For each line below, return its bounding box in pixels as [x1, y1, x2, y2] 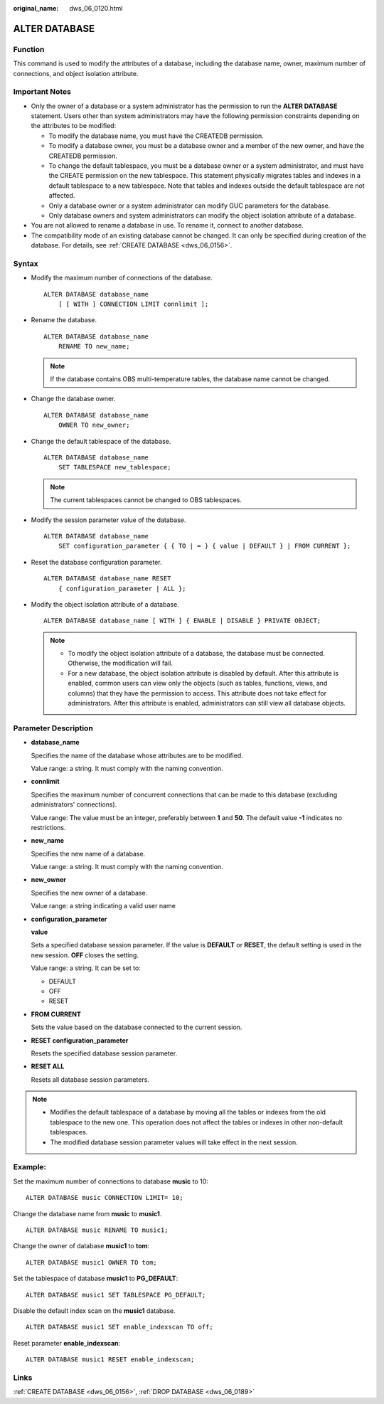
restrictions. [31, 823, 67, 831]
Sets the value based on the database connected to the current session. [31, 1023, 242, 1031]
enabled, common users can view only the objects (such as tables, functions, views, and [68, 679, 328, 688]
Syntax [13, 258, 38, 268]
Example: [13, 1162, 46, 1172]
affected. [48, 191, 75, 200]
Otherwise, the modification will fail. [68, 659, 174, 668]
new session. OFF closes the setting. [31, 950, 139, 959]
